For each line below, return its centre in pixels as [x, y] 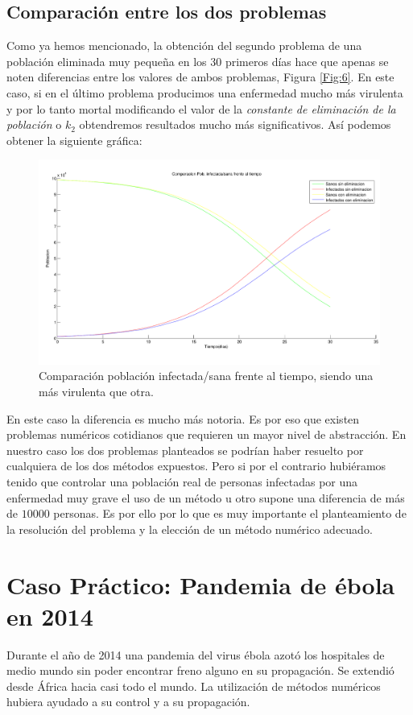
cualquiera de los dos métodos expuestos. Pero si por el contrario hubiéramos [196, 466]
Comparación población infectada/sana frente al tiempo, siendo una [206, 376]
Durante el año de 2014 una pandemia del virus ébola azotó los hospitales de [196, 654]
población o [34, 124]
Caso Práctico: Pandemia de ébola [201, 584]
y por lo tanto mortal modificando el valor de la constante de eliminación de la [201, 108]
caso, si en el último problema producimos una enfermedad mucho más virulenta [205, 92]
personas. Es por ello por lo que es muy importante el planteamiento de [230, 513]
